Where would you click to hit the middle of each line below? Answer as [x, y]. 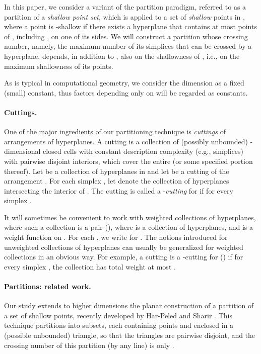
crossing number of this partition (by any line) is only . [89, 345]
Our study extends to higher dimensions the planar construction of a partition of [129, 305]
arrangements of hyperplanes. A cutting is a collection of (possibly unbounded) [126, 141]
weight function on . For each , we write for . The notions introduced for [116, 237]
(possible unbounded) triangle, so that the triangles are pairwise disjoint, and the [130, 335]
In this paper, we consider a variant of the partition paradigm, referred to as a [125, 7]
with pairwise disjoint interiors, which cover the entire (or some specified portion [128, 161]
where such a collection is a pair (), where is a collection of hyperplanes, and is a [129, 227]
